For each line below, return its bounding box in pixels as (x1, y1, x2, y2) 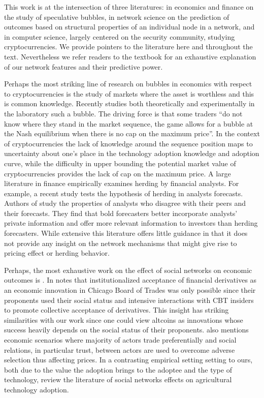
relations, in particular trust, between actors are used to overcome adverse (4, 344, 235, 355)
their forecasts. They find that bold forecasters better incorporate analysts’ (4, 207, 238, 218)
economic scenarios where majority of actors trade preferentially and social (4, 334, 237, 345)
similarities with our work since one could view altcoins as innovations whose (4, 314, 243, 325)
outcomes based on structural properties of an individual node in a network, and (4, 21, 255, 32)
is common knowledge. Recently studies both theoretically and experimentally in (4, 98, 255, 109)
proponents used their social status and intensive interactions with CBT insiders (4, 294, 254, 305)
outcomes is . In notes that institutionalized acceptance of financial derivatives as (4, 274, 257, 285)
